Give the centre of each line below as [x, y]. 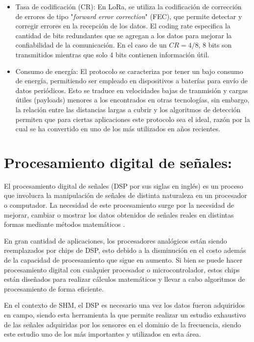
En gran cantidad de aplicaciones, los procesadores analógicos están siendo [115, 240]
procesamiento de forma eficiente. [54, 288]
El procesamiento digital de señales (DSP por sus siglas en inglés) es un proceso [124, 185]
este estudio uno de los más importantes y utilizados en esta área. [103, 334]
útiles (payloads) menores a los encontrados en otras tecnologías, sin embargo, [132, 100]
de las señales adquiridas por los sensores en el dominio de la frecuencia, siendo [123, 324]
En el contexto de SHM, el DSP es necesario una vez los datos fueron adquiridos [125, 305]
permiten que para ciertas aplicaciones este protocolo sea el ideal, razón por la [133, 119]
